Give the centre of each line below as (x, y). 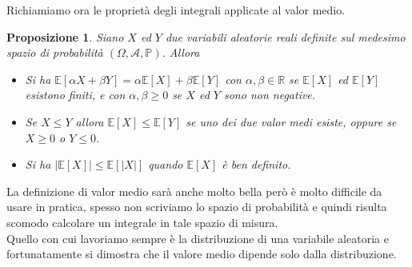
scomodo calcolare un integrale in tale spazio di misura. (142, 222)
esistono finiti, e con (75, 95)
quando (166, 164)
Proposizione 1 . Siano (65, 36)
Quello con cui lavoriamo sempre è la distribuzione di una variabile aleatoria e (198, 238)
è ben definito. (256, 164)
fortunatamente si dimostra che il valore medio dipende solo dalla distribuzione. (202, 254)
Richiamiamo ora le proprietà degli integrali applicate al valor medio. (176, 10)
